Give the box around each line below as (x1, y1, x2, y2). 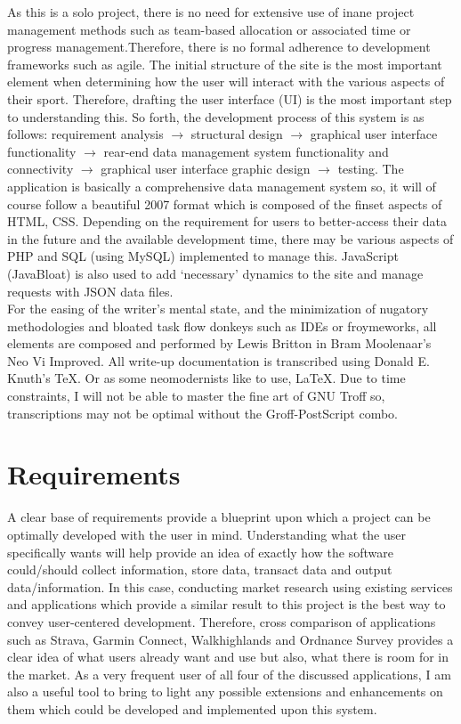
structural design (190, 125, 283, 143)
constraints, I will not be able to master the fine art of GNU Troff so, (7, 386, 385, 405)
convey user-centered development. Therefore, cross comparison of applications (7, 612, 436, 630)
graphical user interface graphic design (101, 159, 311, 178)
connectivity (7, 159, 74, 178)
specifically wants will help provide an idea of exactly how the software (7, 542, 393, 561)
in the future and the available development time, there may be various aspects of (7, 229, 454, 248)
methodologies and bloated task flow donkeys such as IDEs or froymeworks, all (7, 316, 437, 335)
